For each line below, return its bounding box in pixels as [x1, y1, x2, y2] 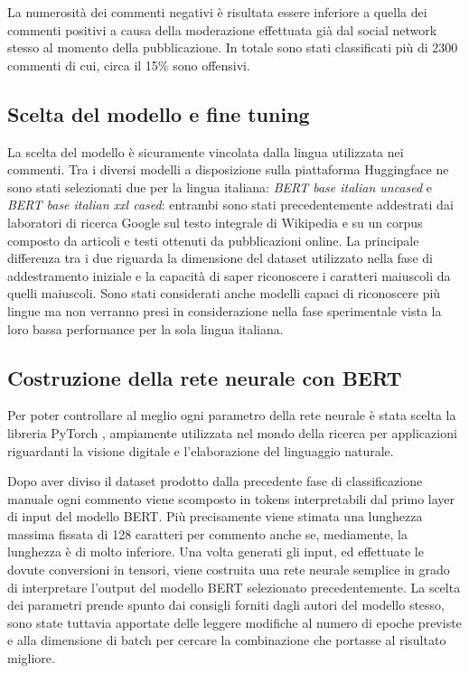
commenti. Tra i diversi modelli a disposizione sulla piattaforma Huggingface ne [7, 160, 449, 179]
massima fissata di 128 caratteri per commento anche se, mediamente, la [7, 524, 408, 543]
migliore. [7, 649, 55, 668]
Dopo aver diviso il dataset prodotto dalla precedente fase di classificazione [7, 472, 423, 491]
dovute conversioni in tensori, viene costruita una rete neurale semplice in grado [7, 560, 450, 579]
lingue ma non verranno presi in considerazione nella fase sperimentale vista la [7, 301, 442, 320]
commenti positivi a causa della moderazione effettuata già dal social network [7, 20, 437, 39]
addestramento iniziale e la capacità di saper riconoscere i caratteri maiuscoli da [7, 266, 451, 285]
